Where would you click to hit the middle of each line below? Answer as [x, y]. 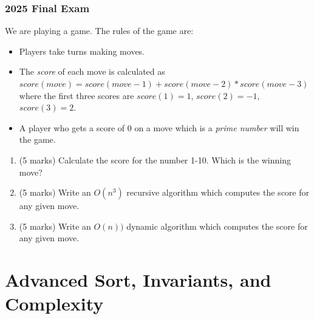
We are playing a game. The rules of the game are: [99, 31]
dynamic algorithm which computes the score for [217, 226]
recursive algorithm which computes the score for [218, 192]
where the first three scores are [77, 95]
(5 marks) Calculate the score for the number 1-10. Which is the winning [155, 159]
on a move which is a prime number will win [217, 127]
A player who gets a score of [72, 127]
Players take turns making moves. [82, 51]
